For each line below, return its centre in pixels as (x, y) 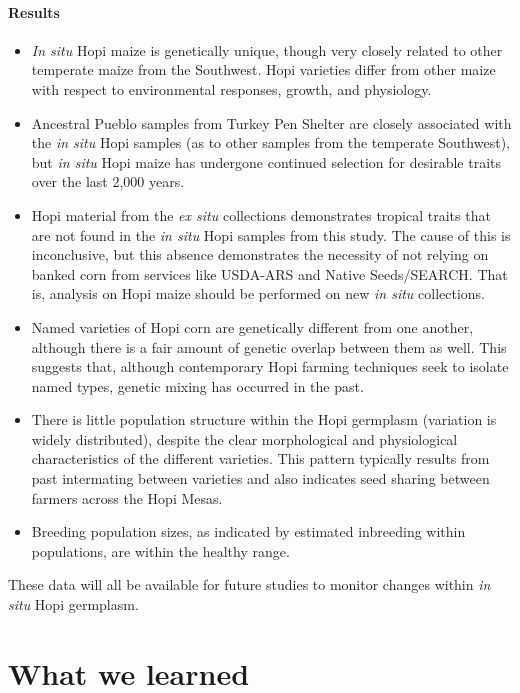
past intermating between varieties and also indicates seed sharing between (260, 478)
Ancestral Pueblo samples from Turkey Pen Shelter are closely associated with (271, 122)
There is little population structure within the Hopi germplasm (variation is (264, 419)
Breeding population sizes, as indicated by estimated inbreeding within (248, 531)
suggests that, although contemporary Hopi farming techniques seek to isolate (270, 366)
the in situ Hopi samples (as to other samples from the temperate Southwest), (270, 142)
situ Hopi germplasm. (73, 604)
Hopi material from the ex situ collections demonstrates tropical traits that (261, 214)
